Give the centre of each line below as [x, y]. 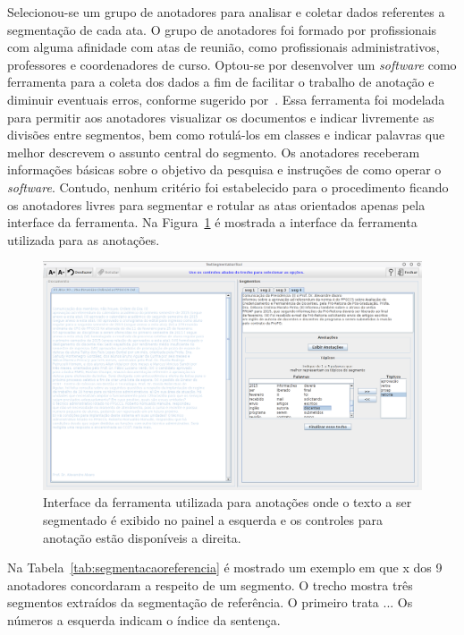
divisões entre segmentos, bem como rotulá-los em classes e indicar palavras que [226, 135]
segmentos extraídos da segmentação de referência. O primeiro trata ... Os [210, 602]
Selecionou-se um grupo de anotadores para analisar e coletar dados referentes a [226, 12]
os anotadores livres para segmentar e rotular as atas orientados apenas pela [216, 204]
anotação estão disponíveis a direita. [142, 537]
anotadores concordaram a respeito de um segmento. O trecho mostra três [210, 584]
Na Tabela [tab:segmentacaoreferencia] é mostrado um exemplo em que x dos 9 [225, 567]
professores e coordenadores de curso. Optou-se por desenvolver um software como [232, 64]
